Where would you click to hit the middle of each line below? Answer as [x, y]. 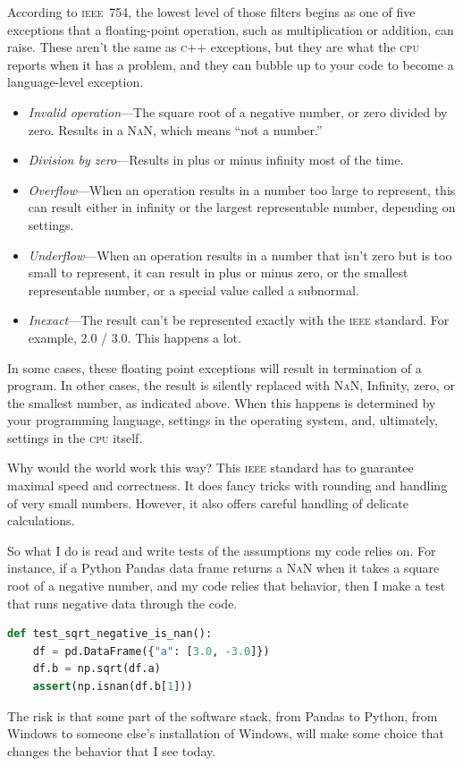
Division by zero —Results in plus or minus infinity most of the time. [216, 160]
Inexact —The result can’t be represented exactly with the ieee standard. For [239, 320]
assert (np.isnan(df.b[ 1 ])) [113, 686]
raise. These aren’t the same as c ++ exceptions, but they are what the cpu [213, 47]
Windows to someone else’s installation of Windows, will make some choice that [226, 733]
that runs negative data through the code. [122, 603]
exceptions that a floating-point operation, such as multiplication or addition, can [231, 29]
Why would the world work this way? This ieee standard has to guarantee [210, 468]
